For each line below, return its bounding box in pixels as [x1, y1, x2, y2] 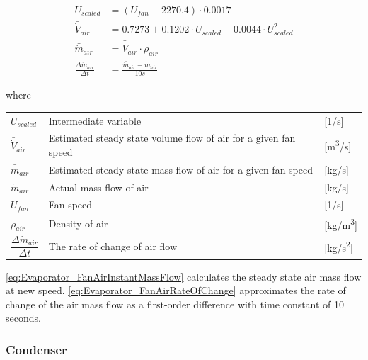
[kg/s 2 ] [324, 237, 353, 254]
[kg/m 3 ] [324, 215, 357, 232]
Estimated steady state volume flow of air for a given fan [48, 130, 296, 145]
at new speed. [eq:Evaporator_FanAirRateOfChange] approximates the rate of [6, 283, 346, 298]
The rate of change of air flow [48, 238, 178, 253]
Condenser [6, 340, 67, 358]
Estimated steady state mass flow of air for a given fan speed [48, 162, 314, 176]
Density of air [48, 216, 108, 231]
